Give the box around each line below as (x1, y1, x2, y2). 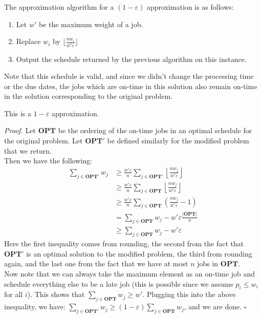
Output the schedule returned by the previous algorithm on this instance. (16, 53, 247, 64)
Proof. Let (4, 125, 36, 136)
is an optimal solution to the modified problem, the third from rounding (26, 248, 252, 259)
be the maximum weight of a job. (38, 18, 143, 29)
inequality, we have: (4, 301, 65, 312)
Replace (16, 36, 41, 47)
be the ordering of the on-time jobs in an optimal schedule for (58, 125, 252, 136)
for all (4, 289, 23, 300)
